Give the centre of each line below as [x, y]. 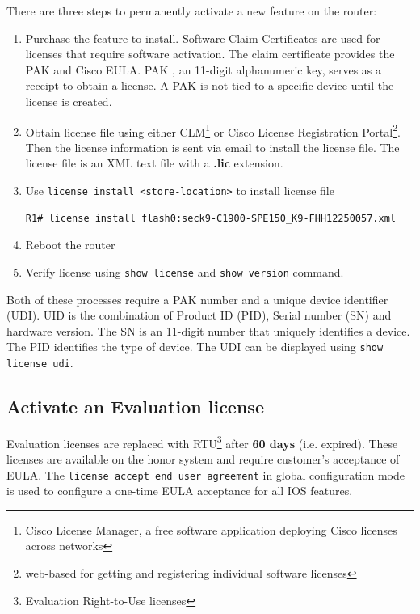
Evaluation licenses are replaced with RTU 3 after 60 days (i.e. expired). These [202, 442]
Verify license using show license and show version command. [185, 271]
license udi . [40, 362]
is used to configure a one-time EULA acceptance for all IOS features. [180, 491]
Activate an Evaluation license [135, 406]
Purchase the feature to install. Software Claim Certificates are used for [203, 38]
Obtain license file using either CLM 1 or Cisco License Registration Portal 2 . [213, 130]
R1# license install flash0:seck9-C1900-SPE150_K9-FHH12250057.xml [210, 218]
